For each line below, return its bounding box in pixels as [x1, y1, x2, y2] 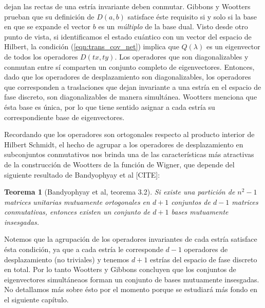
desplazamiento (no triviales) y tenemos [4, 254, 129, 264]
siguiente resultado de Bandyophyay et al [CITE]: [4, 169, 160, 180]
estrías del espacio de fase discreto [150, 254, 257, 264]
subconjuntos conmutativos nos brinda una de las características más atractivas [4, 149, 254, 160]
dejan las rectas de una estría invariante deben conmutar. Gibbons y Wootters [4, 1, 251, 11]
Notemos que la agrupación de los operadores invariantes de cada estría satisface [4, 234, 257, 244]
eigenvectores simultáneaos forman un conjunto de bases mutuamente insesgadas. [4, 274, 259, 284]
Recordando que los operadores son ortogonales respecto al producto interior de [4, 129, 255, 140]
